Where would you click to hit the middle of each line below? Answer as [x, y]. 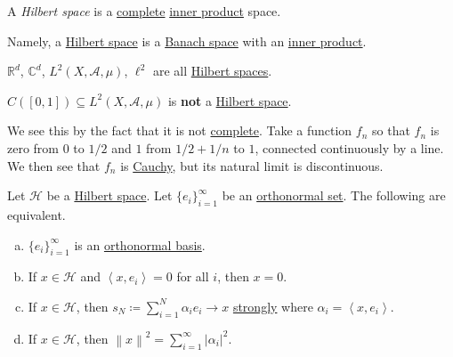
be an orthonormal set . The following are [334, 195]
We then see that [54, 165]
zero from [33, 147]
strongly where [273, 306]
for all [193, 276]
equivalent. [36, 214]
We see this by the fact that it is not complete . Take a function [180, 130]
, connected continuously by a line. [349, 147]
